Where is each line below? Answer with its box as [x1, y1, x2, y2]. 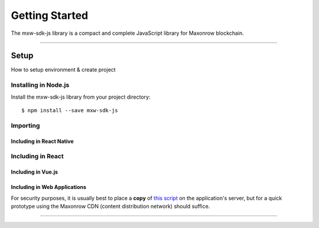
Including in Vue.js [11, 168, 58, 175]
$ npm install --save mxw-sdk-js [21, 107, 118, 113]
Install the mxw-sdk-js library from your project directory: [11, 93, 151, 100]
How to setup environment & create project [11, 66, 116, 73]
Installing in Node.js [11, 81, 70, 89]
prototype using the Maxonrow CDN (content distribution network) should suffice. [11, 203, 210, 210]
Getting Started [11, 9, 89, 22]
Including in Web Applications [11, 184, 87, 191]
